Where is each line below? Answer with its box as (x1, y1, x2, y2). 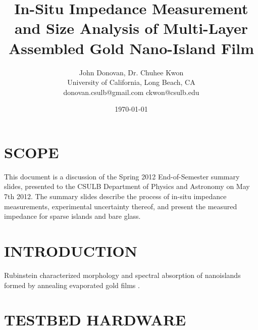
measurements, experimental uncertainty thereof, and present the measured (4, 201, 237, 211)
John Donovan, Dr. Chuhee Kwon (79, 67, 184, 77)
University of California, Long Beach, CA (67, 77, 195, 87)
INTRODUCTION (4, 240, 138, 261)
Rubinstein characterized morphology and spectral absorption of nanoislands (4, 269, 241, 280)
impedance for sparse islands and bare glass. (4, 211, 141, 221)
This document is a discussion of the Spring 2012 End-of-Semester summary (4, 171, 240, 181)
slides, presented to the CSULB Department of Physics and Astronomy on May (4, 181, 250, 192)
